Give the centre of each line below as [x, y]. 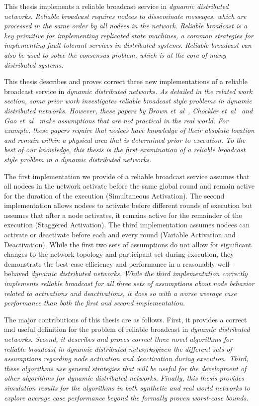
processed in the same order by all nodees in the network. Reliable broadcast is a [126, 26]
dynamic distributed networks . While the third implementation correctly [139, 273]
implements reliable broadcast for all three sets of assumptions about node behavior [129, 283]
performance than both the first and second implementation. [95, 303]
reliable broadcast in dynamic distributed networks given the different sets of [118, 349]
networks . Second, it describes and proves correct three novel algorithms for [118, 339]
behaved [16, 273]
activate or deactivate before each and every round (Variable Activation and [120, 235]
